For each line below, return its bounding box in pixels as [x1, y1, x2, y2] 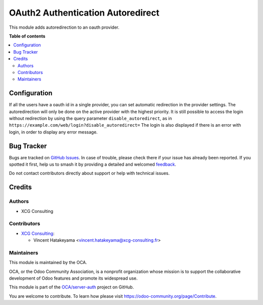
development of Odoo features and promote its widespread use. [9, 275, 138, 281]
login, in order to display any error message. [9, 129, 98, 135]
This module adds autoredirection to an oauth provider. [9, 24, 119, 30]
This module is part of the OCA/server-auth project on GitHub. [9, 284, 134, 290]
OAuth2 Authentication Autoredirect [9, 7, 160, 18]
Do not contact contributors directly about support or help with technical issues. [9, 171, 170, 176]
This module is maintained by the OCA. [9, 260, 87, 266]
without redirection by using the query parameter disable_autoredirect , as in [9, 115, 172, 121]
